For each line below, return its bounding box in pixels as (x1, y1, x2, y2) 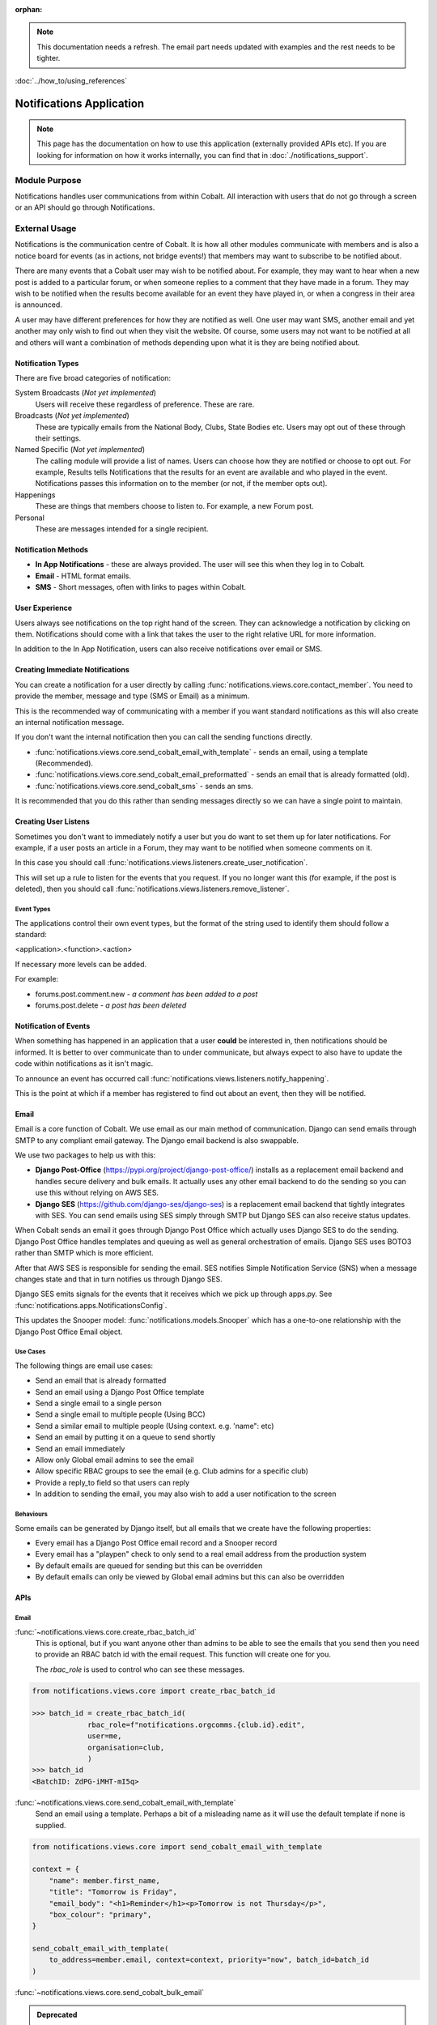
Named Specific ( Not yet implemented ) (15, 445, 146, 454)
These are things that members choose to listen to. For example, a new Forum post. (35, 501, 315, 511)
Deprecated (36, 2010, 78, 2020)
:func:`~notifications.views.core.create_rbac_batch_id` (15, 1626, 197, 1636)
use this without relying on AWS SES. (35, 1187, 159, 1198)
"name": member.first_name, (49, 1876, 161, 1885)
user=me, (87, 1732, 122, 1741)
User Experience (15, 603, 73, 613)
